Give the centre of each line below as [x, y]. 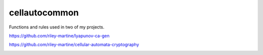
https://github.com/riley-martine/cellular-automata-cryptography [74, 45]
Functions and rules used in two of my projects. [57, 27]
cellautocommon [44, 13]
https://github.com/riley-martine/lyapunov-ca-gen [59, 36]
